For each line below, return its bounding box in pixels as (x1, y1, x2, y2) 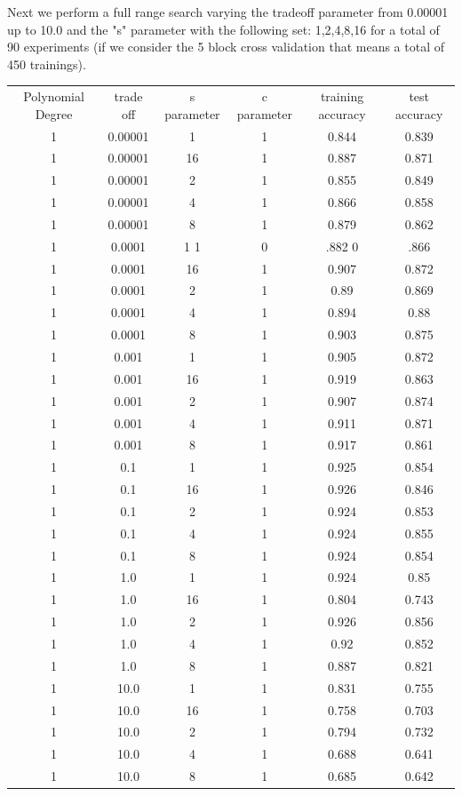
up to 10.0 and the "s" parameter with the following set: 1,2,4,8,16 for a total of (7, 20, 440, 38)
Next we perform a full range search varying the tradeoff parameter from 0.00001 (7, 3, 449, 20)
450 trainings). (7, 54, 86, 73)
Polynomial (23, 87, 84, 106)
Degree (35, 104, 73, 123)
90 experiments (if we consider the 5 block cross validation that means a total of (7, 37, 445, 56)
